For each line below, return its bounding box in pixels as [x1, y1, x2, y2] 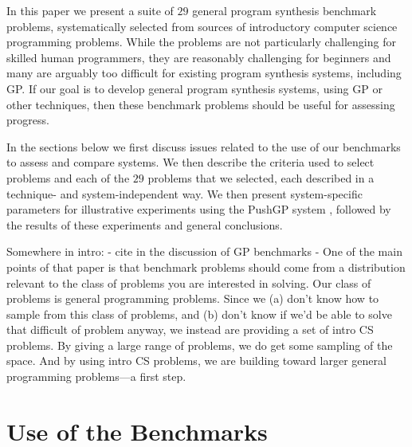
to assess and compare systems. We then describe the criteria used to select [6, 154, 375, 171]
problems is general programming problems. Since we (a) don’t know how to [6, 290, 379, 307]
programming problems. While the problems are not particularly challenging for [6, 33, 396, 50]
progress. [6, 112, 49, 128]
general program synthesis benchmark [192, 2, 377, 18]
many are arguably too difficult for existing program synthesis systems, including [6, 65, 402, 81]
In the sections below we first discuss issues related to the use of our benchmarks [6, 138, 401, 155]
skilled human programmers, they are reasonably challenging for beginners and [6, 49, 391, 65]
